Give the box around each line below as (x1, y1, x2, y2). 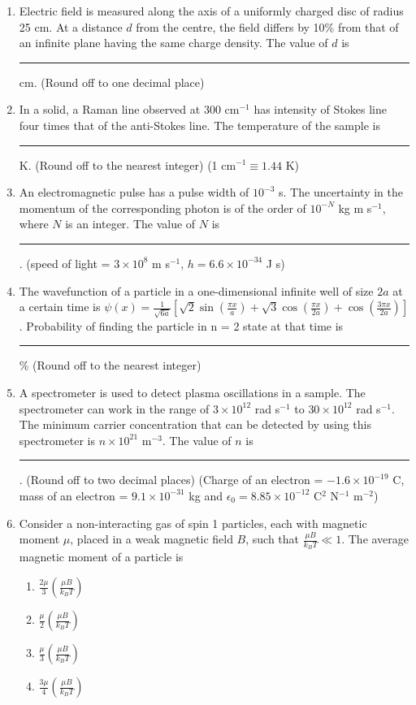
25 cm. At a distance (19, 18, 123, 35)
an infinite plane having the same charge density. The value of (19, 34, 328, 51)
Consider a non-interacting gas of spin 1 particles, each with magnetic (19, 514, 367, 531)
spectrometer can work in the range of (19, 400, 210, 417)
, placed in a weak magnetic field (70, 530, 233, 547)
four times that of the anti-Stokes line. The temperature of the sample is (19, 116, 380, 133)
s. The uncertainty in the (279, 184, 403, 201)
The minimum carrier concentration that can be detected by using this (19, 416, 371, 433)
